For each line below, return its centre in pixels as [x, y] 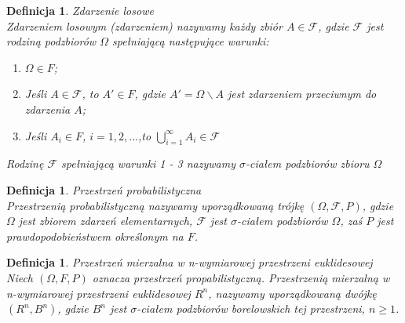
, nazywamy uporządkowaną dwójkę [292, 293]
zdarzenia [47, 109]
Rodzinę [25, 163]
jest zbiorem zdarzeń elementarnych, [106, 221]
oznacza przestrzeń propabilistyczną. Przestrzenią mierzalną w [241, 277]
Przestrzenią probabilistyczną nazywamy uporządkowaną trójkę [155, 205]
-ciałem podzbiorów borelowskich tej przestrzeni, [251, 308]
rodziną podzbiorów [51, 41]
